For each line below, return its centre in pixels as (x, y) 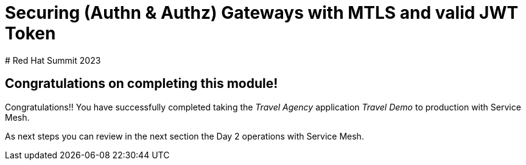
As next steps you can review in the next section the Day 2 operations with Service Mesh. (184, 136)
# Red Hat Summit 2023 (53, 60)
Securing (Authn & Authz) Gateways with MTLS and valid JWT (262, 13)
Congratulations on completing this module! (142, 84)
